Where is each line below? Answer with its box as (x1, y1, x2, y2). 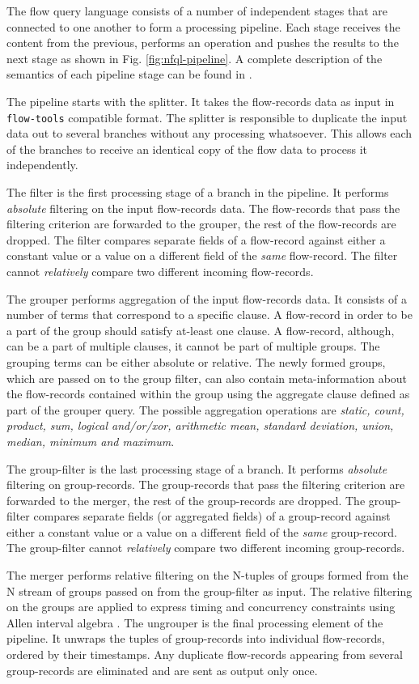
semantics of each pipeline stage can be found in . (6, 66, 252, 83)
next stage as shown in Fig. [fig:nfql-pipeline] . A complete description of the (6, 49, 383, 66)
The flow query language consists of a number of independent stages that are (6, 2, 388, 19)
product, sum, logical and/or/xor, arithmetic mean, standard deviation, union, (6, 417, 394, 434)
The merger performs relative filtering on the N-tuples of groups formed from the (6, 567, 408, 584)
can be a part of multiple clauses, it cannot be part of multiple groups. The (6, 338, 380, 355)
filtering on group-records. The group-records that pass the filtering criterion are (6, 476, 405, 493)
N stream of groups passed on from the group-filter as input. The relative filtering (6, 582, 413, 599)
